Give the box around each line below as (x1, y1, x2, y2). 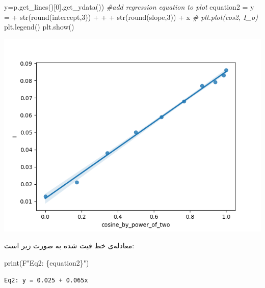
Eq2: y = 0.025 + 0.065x (4, 276, 88, 284)
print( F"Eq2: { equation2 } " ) (4, 257, 89, 268)
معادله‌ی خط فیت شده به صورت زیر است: (4, 240, 135, 251)
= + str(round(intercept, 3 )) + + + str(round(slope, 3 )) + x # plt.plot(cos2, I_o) (4, 11, 258, 22)
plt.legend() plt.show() (4, 21, 74, 32)
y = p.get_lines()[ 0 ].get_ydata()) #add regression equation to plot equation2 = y (4, 2, 254, 12)
